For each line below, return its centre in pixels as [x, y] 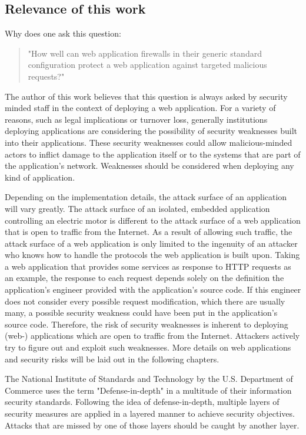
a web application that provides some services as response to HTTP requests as [148, 266]
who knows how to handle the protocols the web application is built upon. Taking [152, 255]
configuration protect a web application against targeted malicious [147, 65]
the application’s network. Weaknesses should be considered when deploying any [149, 166]
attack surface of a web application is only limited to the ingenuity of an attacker [151, 243]
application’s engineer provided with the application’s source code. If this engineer [153, 290]
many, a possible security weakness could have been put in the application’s [141, 313]
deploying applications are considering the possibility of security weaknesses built [151, 131]
